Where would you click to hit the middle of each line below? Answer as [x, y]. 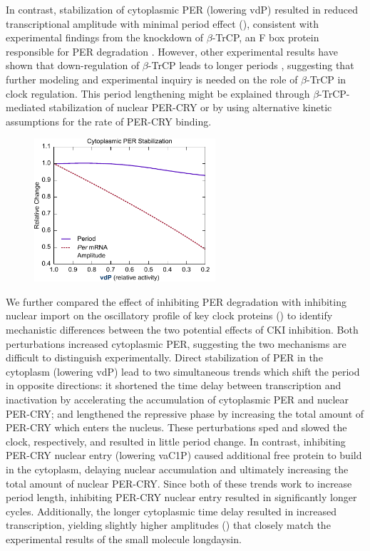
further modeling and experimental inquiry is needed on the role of [152, 79]
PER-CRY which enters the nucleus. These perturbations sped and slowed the [176, 427]
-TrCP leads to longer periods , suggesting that [251, 65]
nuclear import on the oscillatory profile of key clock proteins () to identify [169, 315]
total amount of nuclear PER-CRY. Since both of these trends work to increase [179, 483]
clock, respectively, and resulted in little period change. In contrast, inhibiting [176, 441]
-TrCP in [327, 79]
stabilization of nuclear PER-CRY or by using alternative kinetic [190, 107]
